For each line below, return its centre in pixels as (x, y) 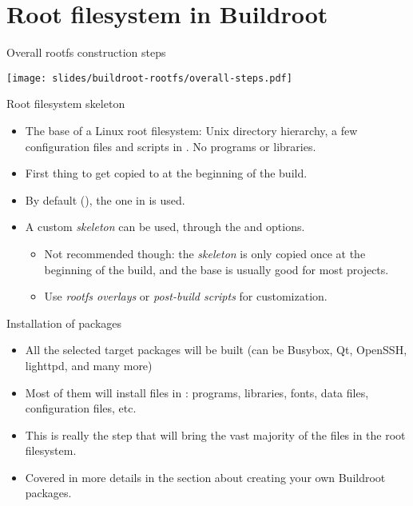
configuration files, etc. (81, 408)
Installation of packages (64, 323)
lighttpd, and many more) (89, 365)
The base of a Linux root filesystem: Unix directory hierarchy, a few (191, 130)
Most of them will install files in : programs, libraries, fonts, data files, (197, 392)
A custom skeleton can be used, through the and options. (165, 227)
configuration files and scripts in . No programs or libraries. (171, 146)
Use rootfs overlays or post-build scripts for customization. (186, 296)
